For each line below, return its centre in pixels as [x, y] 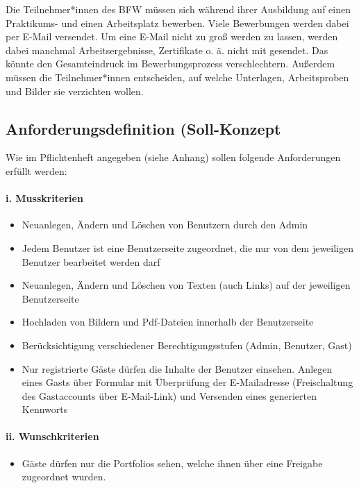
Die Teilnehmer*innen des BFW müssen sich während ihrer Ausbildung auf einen [178, 9]
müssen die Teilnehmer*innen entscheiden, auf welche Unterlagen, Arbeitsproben [177, 77]
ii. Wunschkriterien [52, 436]
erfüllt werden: [36, 170]
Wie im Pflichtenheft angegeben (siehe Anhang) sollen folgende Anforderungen [173, 157]
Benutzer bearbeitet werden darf [91, 261]
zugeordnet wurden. [64, 477]
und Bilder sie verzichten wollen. [75, 91]
